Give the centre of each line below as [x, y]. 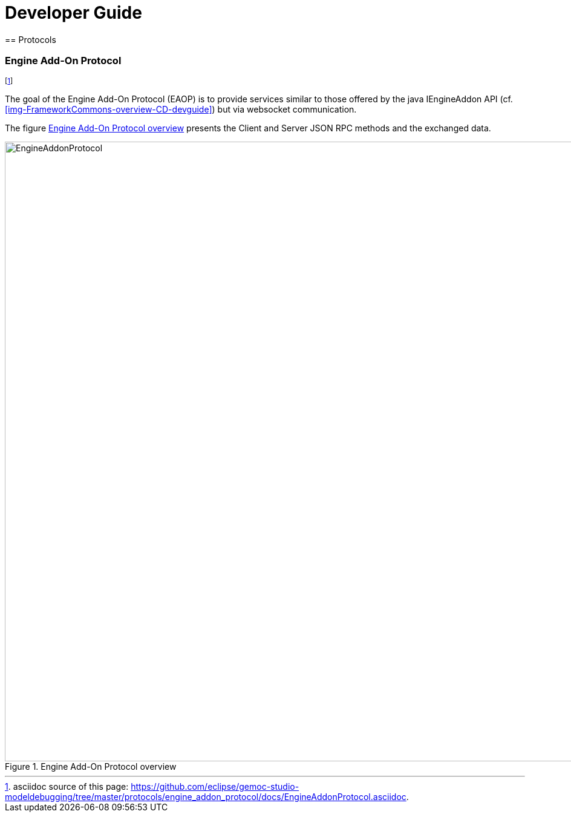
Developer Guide [73, 13]
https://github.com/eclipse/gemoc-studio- [215, 786]
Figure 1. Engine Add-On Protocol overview [91, 766]
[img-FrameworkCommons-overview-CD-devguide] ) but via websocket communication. [181, 109]
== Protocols [31, 39]
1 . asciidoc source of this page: [67, 786]
